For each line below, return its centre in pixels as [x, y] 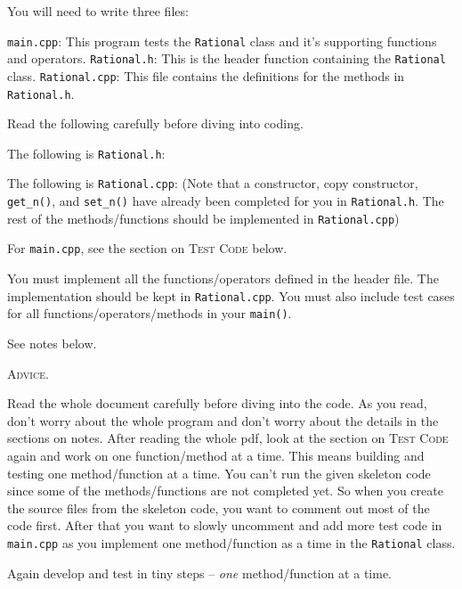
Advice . [28, 373]
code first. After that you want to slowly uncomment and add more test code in [225, 525]
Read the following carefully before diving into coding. [155, 123]
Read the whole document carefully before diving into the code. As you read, [217, 403]
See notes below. [52, 343]
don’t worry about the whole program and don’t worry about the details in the [223, 420]
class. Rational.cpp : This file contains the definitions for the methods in [206, 75]
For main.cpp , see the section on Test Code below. [147, 248]
